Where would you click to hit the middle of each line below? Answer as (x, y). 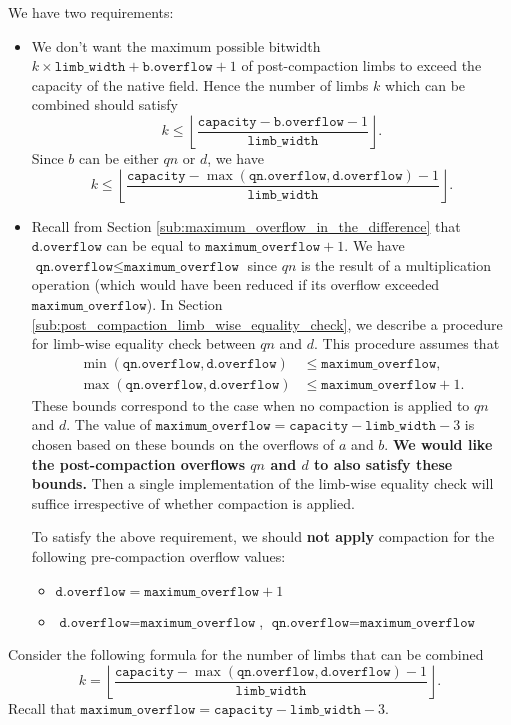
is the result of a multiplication (396, 264)
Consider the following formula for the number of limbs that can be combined (246, 654)
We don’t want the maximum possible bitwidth (176, 45)
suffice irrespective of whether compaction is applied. (193, 502)
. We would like (438, 443)
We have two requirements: (91, 12)
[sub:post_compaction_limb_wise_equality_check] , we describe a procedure (267, 323)
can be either (119, 157)
